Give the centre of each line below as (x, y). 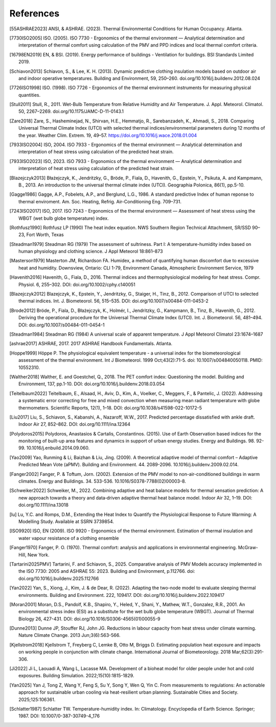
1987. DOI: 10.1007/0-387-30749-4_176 (59, 716)
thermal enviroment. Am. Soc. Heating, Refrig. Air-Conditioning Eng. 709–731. (100, 201)
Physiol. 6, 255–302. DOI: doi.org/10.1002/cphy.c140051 (77, 284)
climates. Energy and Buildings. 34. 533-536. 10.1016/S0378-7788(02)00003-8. (102, 481)
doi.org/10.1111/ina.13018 (44, 505)
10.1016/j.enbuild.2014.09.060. (58, 448)
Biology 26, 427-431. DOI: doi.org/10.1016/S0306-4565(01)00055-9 (89, 619)
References (34, 13)
